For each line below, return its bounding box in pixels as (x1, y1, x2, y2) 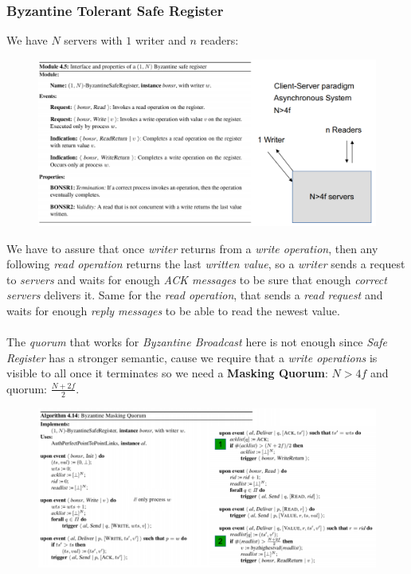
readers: (200, 32, 239, 49)
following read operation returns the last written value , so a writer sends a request (6, 256, 405, 272)
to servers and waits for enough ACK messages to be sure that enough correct (6, 271, 387, 287)
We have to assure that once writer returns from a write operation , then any (6, 240, 378, 256)
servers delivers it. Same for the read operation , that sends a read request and (6, 287, 383, 303)
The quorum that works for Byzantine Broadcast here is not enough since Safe (6, 334, 388, 350)
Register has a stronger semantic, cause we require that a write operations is (6, 349, 378, 365)
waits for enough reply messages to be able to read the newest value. (6, 302, 340, 318)
